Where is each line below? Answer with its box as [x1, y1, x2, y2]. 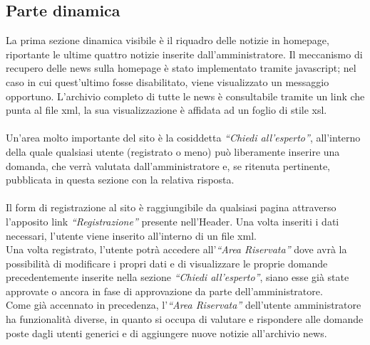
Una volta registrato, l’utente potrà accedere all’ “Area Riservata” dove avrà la [6, 242, 347, 257]
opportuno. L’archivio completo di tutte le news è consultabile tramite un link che [6, 88, 365, 103]
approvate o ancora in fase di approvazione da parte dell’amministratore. [6, 283, 323, 298]
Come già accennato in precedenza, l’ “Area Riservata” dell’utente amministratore [6, 297, 361, 312]
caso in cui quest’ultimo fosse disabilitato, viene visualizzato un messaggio [6, 74, 329, 89]
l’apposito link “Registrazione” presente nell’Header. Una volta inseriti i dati [6, 213, 339, 228]
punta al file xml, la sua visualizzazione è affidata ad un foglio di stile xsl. [6, 102, 327, 117]
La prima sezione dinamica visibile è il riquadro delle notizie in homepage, [6, 33, 329, 48]
